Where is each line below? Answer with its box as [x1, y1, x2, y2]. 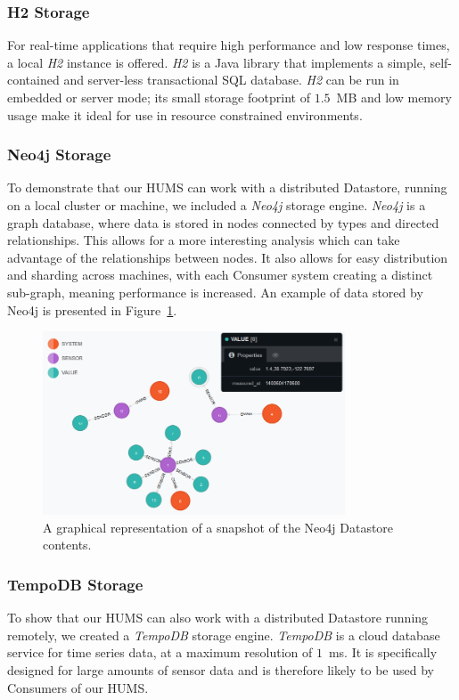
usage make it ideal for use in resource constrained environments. [7, 105, 363, 124]
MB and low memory [336, 88, 452, 106]
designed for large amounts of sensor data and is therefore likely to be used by [7, 661, 434, 680]
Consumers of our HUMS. [7, 678, 149, 696]
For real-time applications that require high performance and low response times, [7, 36, 450, 54]
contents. [43, 535, 92, 554]
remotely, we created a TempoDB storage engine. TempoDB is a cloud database [7, 625, 440, 644]
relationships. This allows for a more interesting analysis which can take [7, 231, 400, 249]
